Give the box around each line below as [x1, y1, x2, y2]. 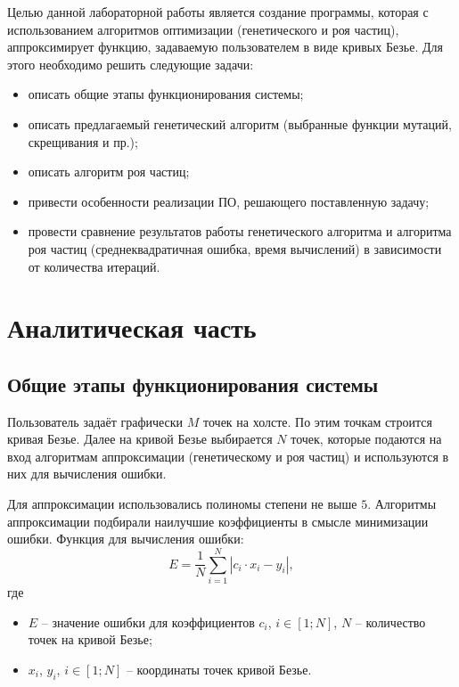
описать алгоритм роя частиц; [28, 162, 190, 181]
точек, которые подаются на [291, 429, 442, 448]
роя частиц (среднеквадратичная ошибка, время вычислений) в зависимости [28, 239, 442, 258]
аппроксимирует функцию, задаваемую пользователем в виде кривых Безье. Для [7, 37, 443, 56]
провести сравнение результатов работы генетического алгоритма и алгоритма [28, 222, 452, 241]
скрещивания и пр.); [28, 132, 138, 151]
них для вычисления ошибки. [7, 464, 167, 483]
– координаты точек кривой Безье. [126, 659, 312, 678]
